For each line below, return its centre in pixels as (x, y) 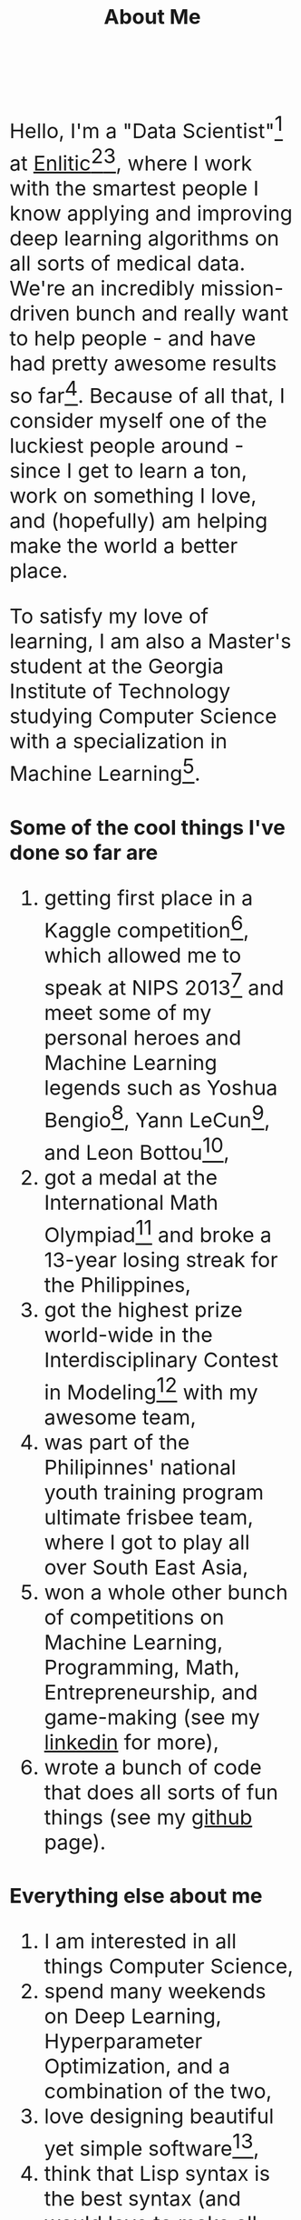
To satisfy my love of (109, 616)
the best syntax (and (143, 2199)
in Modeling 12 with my (151, 1388)
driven (40, 313)
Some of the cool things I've (147, 827)
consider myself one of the (138, 420)
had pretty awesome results (143, 363)
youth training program (154, 1492)
